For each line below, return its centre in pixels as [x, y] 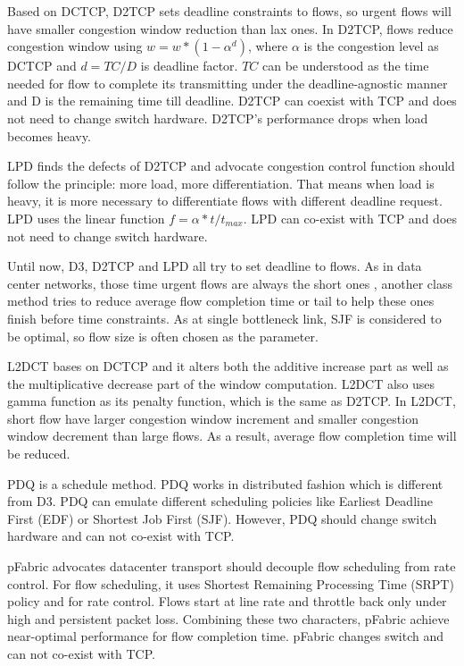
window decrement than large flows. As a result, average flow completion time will [232, 436]
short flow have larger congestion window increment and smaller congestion [213, 418]
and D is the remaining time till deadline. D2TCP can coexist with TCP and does [232, 101]
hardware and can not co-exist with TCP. [121, 536]
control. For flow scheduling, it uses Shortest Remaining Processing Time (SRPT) [231, 583]
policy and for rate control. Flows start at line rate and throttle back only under [227, 601]
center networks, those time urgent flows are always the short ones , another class [230, 283]
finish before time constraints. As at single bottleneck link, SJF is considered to [224, 318]
